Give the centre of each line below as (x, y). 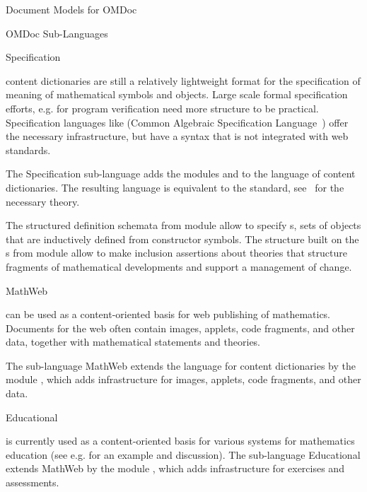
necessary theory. (43, 201)
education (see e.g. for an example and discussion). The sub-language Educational (183, 454)
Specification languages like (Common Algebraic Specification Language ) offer (177, 122)
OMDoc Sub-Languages (57, 33)
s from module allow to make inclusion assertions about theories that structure (176, 253)
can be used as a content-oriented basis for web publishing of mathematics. (168, 314)
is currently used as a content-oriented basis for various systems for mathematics (180, 441)
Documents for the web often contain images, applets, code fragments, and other (180, 328)
